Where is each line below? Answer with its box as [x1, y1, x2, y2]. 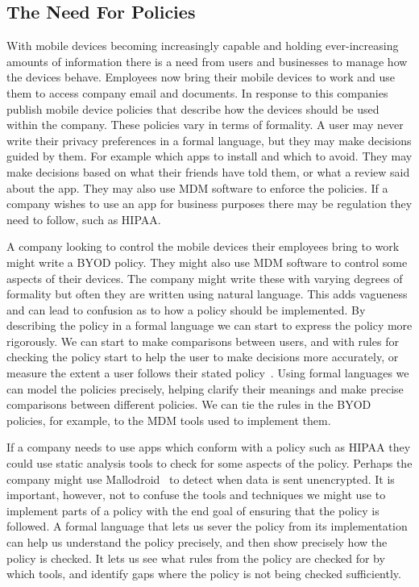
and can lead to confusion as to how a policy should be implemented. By [6, 301, 366, 318]
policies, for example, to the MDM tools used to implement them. [6, 411, 331, 428]
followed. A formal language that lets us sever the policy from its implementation [6, 518, 408, 535]
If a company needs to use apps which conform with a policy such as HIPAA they [6, 439, 411, 456]
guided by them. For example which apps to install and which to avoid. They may [6, 148, 413, 164]
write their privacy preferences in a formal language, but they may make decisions [6, 131, 412, 148]
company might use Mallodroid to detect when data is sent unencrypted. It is [6, 470, 395, 487]
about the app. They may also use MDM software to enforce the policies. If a [6, 179, 388, 196]
